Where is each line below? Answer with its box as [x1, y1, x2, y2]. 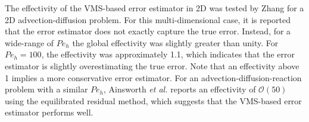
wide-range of [5, 36, 54, 49]
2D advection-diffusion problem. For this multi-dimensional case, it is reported [5, 13, 291, 25]
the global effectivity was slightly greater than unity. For [72, 36, 279, 49]
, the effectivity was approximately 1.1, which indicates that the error [41, 48, 295, 60]
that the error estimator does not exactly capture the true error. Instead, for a [5, 25, 291, 37]
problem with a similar [5, 83, 88, 95]
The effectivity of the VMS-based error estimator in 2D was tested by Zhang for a [5, 2, 304, 14]
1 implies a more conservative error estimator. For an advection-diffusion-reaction [5, 71, 302, 84]
